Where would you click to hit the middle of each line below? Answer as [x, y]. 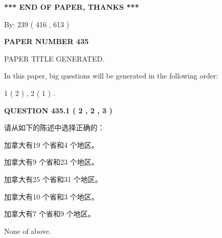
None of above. [27, 231]
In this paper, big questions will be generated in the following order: [111, 76]
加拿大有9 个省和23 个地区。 [52, 162]
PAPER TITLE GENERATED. [54, 58]
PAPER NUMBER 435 [46, 41]
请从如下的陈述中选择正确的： [54, 127]
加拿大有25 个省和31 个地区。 [53, 179]
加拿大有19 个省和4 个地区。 [52, 144]
